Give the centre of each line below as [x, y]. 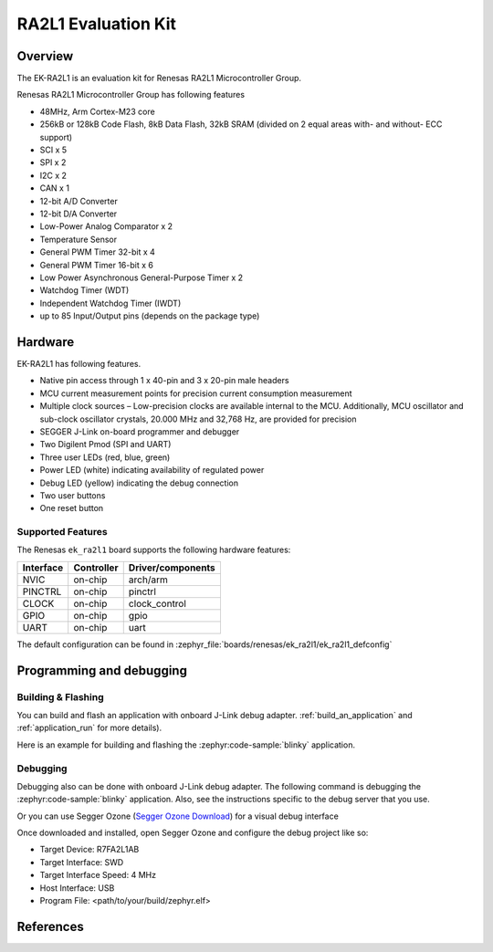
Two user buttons [73, 495]
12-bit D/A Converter [79, 214]
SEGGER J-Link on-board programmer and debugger [140, 431]
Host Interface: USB [77, 888]
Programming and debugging [102, 670]
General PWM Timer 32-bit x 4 [97, 252]
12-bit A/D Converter [79, 201]
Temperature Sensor [79, 239]
